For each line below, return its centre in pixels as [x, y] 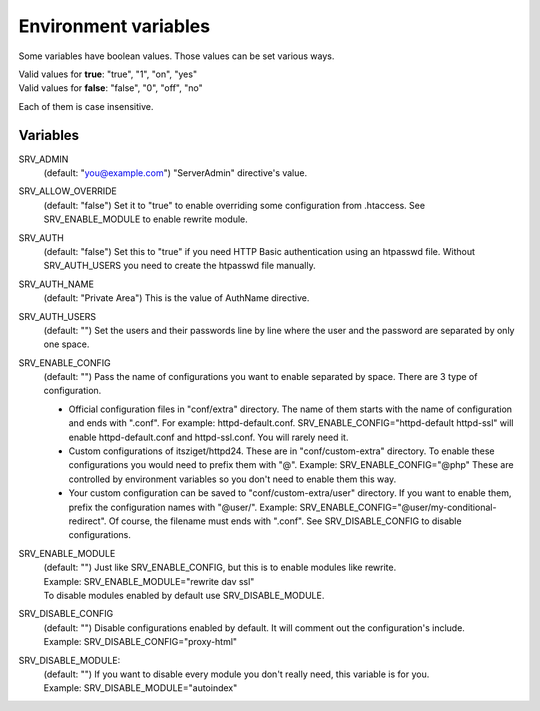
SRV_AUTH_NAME [56, 284]
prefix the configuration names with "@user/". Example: [183, 507]
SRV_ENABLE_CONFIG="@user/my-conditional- [398, 507]
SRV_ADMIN [43, 159]
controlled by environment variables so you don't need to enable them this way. [232, 479]
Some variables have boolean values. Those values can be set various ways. [176, 56]
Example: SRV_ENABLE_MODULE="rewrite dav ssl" [149, 581]
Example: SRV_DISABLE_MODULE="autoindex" [140, 688]
